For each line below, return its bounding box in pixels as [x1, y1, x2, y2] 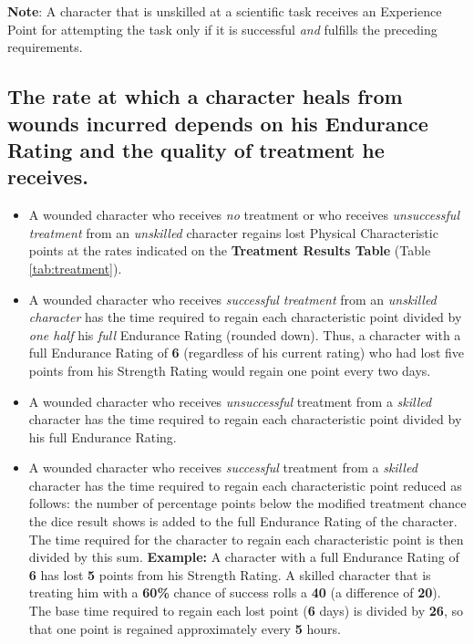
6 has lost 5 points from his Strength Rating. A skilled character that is [28, 565, 431, 584]
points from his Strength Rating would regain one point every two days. [28, 360, 431, 379]
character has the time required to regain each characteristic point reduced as [28, 475, 462, 494]
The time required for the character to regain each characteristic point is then [28, 529, 464, 548]
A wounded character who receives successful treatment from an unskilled [28, 289, 437, 308]
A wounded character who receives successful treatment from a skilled [28, 458, 417, 477]
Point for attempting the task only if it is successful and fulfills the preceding [7, 19, 438, 38]
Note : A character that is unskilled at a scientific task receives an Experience [7, 2, 442, 20]
